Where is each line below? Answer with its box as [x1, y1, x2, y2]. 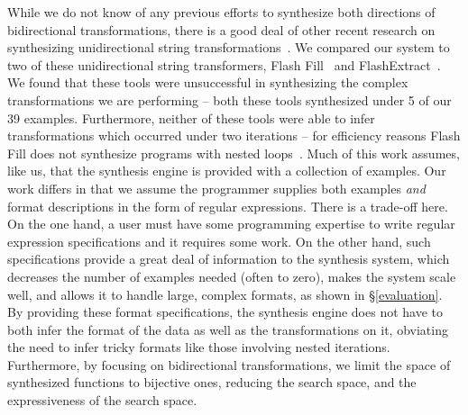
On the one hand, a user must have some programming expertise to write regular [7, 214, 455, 233]
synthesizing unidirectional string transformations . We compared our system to [7, 38, 450, 57]
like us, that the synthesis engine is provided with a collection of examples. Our [7, 161, 446, 180]
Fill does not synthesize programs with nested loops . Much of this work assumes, [7, 143, 460, 162]
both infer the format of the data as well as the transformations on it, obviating [7, 320, 448, 338]
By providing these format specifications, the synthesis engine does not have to [7, 302, 444, 321]
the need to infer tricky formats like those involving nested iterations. [7, 338, 390, 356]
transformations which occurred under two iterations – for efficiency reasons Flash [7, 126, 461, 145]
